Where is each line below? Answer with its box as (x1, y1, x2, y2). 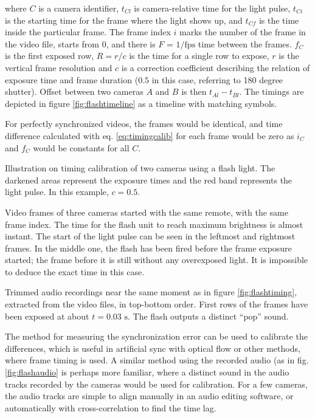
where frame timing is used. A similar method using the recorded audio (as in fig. (5, 354, 309, 366)
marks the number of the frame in (179, 26, 306, 38)
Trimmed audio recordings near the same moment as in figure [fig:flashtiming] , (5, 286, 297, 298)
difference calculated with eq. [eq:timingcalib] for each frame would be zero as (5, 129, 294, 142)
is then (181, 85, 207, 98)
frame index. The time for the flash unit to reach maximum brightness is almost (5, 218, 303, 230)
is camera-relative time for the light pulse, (134, 2, 291, 14)
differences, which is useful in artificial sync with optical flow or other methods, (5, 341, 300, 354)
